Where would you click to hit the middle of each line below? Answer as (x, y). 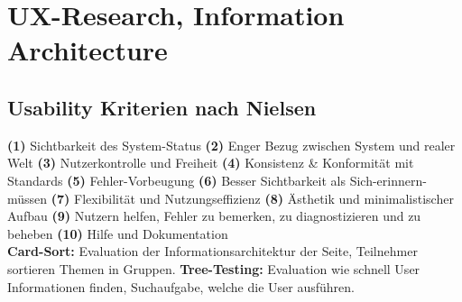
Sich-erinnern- (388, 180)
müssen (28, 198)
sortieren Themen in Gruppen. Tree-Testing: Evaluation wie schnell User (214, 268)
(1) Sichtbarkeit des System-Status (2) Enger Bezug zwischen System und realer (231, 145)
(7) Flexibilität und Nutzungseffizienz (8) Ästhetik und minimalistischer (252, 198)
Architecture (88, 50)
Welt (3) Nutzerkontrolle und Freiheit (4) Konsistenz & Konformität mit (211, 163)
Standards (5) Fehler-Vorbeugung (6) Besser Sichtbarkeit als (176, 180)
